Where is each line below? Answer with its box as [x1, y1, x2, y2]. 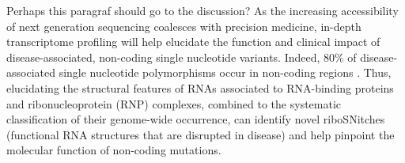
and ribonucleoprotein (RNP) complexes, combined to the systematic [6, 95, 342, 112]
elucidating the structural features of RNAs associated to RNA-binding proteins [6, 79, 394, 96]
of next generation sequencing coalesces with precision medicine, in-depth [6, 17, 361, 34]
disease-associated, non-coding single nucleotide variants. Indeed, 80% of [6, 48, 357, 65]
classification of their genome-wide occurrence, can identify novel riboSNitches [6, 111, 385, 127]
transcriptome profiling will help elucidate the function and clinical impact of [6, 33, 380, 50]
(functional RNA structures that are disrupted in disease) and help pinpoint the [6, 126, 395, 142]
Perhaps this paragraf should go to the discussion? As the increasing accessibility [6, 2, 399, 18]
